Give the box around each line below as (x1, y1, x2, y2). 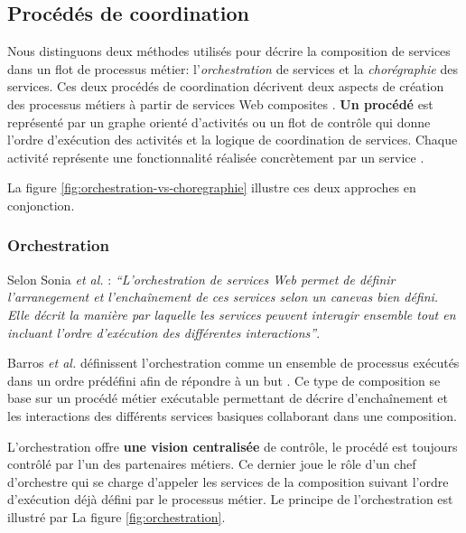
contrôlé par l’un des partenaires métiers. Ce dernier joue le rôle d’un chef (7, 454, 416, 473)
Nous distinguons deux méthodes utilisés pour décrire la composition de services (7, 42, 451, 61)
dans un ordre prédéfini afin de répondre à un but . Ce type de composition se (7, 370, 441, 389)
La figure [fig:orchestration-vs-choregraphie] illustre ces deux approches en (7, 178, 416, 197)
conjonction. (7, 195, 75, 214)
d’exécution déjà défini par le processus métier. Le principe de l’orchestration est (7, 490, 453, 509)
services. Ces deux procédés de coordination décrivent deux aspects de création (7, 77, 444, 96)
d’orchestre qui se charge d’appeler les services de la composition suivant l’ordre (7, 472, 449, 491)
